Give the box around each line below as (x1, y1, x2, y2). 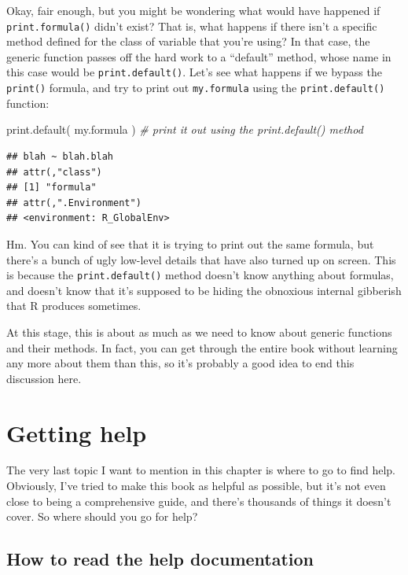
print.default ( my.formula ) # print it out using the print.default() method (6, 121, 363, 138)
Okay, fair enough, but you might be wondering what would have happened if (6, 2, 380, 18)
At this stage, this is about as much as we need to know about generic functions (6, 323, 392, 340)
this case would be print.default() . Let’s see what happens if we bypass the (6, 64, 382, 80)
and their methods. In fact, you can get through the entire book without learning (6, 339, 398, 356)
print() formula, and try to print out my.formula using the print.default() (6, 79, 385, 96)
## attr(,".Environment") (6, 197, 142, 208)
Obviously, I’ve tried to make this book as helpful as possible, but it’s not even (6, 477, 386, 494)
